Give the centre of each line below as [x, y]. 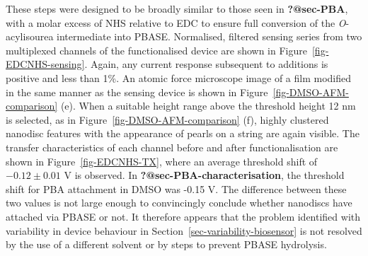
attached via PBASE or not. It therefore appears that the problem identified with [183, 216]
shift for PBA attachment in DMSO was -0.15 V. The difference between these [176, 188]
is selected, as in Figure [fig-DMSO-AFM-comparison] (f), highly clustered [167, 119]
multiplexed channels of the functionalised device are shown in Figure [156, 50]
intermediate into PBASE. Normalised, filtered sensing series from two [209, 36]
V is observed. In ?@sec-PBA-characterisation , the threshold [204, 175]
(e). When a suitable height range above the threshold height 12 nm [208, 106]
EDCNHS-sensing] [45, 64]
